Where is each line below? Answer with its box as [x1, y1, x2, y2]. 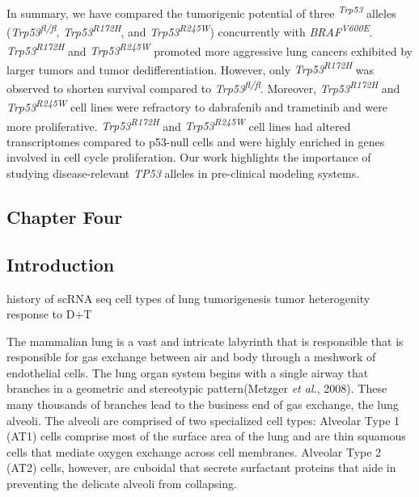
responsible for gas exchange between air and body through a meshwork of [6, 348, 376, 365]
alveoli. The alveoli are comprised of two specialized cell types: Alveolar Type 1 [6, 411, 400, 428]
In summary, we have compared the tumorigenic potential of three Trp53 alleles [6, 2, 396, 21]
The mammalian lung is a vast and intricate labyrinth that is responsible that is [6, 332, 404, 349]
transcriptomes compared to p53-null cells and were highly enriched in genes [6, 133, 385, 150]
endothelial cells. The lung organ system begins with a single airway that [6, 364, 369, 381]
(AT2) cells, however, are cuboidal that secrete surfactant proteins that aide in [6, 459, 396, 476]
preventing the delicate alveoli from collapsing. [6, 475, 237, 492]
